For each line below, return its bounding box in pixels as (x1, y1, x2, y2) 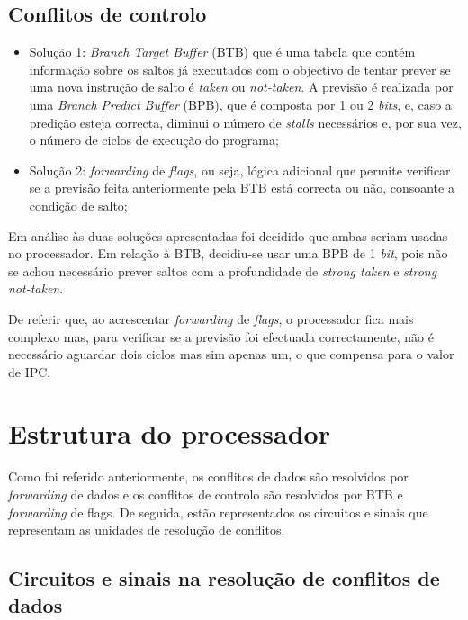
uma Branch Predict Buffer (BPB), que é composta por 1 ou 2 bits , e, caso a (29, 94, 452, 113)
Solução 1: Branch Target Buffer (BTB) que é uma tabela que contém (29, 42, 416, 61)
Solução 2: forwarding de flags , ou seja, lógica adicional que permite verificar (29, 160, 451, 179)
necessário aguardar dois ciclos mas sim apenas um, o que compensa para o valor (8, 345, 454, 364)
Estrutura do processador (8, 415, 330, 452)
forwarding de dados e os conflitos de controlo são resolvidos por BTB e (8, 485, 403, 504)
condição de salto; (29, 195, 128, 214)
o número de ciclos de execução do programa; (29, 130, 279, 149)
